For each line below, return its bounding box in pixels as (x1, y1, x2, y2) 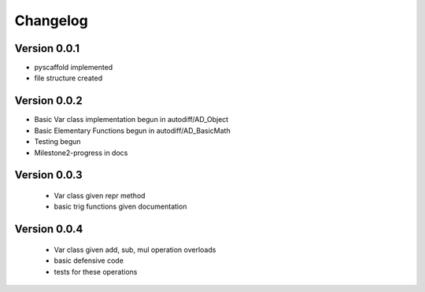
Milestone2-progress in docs (34, 148, 128, 157)
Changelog (14, 12, 88, 29)
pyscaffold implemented (34, 63, 113, 72)
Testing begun (34, 137, 82, 146)
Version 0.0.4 (14, 223, 83, 236)
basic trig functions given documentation (54, 201, 187, 212)
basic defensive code (54, 256, 124, 265)
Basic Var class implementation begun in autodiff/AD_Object (34, 115, 229, 124)
